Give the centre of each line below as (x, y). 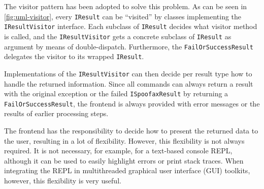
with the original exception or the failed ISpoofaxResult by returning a (116, 93)
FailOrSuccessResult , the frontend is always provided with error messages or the (132, 103)
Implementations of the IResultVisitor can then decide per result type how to (128, 73)
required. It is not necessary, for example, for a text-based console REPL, (118, 151)
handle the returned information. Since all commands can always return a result (129, 83)
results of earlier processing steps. (56, 113)
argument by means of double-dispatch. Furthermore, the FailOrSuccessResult (129, 46)
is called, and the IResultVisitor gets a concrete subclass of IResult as (118, 36)
